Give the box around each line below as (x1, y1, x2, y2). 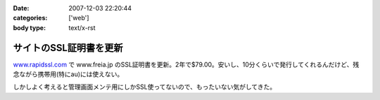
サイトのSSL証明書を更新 (13, 42, 123, 54)
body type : (13, 23, 46, 31)
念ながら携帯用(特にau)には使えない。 (13, 70, 124, 78)
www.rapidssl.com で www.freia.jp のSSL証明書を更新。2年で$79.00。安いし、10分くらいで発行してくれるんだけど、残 (13, 60, 360, 69)
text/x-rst (68, 23, 96, 31)
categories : (13, 14, 48, 22)
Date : (13, 4, 30, 12)
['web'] (68, 14, 89, 22)
